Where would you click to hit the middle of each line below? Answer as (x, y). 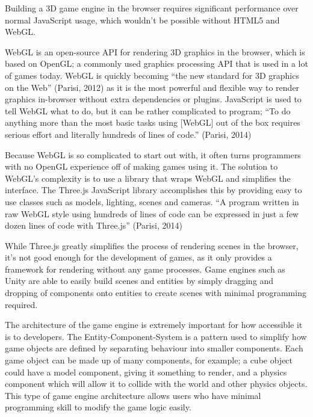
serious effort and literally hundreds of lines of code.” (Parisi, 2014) (128, 134)
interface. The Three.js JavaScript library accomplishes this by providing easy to (153, 190)
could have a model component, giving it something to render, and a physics (146, 372)
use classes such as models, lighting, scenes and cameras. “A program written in (152, 201)
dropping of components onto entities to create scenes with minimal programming (156, 293)
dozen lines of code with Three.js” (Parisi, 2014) (94, 225)
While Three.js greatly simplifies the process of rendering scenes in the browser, (152, 245)
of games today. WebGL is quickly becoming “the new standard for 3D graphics (152, 75)
